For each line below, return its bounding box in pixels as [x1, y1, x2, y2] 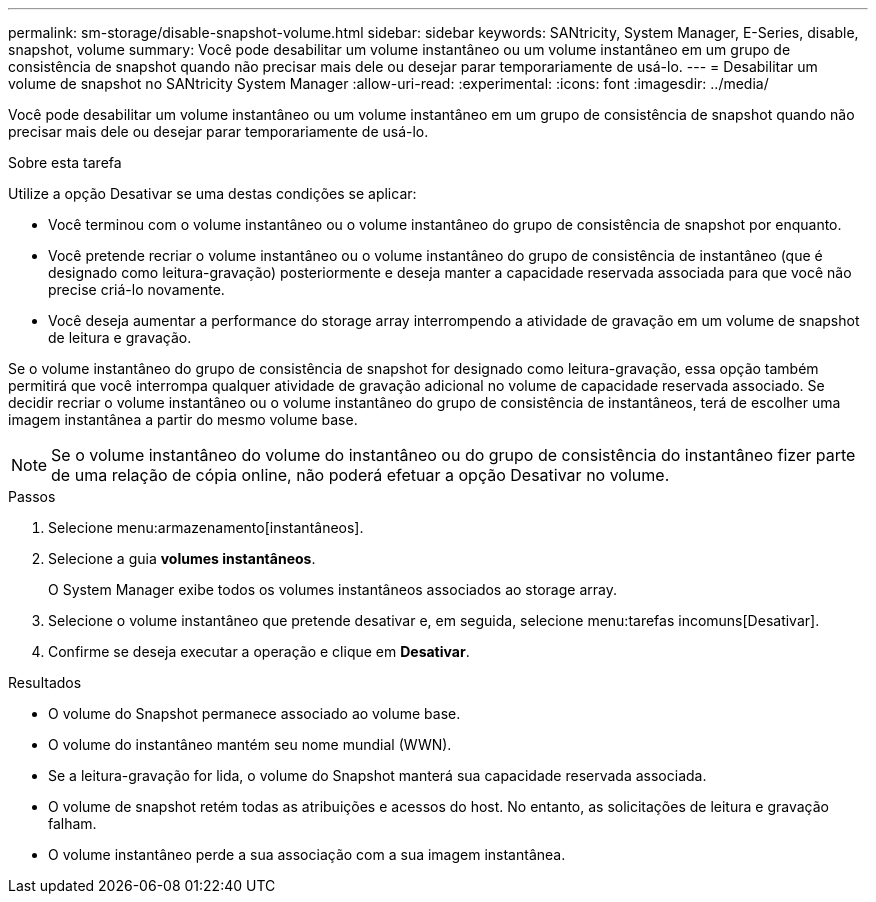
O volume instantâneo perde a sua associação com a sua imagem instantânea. [48, 846, 566, 863]
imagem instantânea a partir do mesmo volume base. [8, 411, 358, 428]
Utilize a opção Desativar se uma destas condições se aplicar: [8, 185, 417, 202]
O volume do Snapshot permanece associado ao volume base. [48, 705, 461, 722]
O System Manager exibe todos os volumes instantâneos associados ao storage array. [48, 581, 617, 598]
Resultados [8, 674, 82, 691]
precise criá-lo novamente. [48, 281, 225, 298]
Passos [8, 488, 56, 505]
